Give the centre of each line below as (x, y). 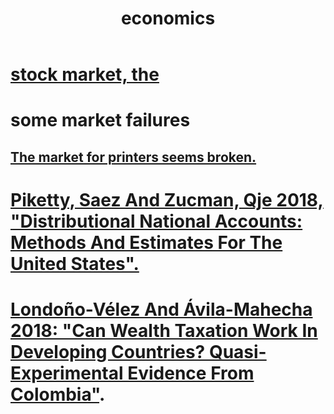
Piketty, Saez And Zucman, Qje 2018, (167, 199)
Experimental (67, 373)
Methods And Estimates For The (146, 242)
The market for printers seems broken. (133, 157)
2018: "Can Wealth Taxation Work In (164, 331)
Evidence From (191, 373)
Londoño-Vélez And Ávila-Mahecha (161, 309)
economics (168, 18)
